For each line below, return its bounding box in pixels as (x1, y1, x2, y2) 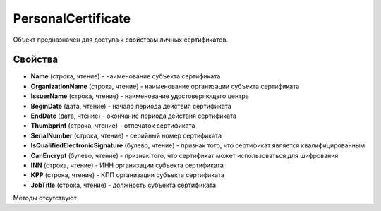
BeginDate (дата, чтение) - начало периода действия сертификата (30, 102, 232, 110)
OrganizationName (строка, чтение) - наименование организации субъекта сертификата (30, 82, 300, 90)
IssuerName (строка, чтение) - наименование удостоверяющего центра (30, 92, 250, 100)
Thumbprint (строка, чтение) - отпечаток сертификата (30, 121, 195, 130)
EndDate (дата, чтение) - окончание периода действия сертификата (30, 111, 236, 120)
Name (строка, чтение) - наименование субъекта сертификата (30, 72, 221, 80)
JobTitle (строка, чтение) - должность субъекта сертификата (30, 181, 217, 189)
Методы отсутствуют (13, 194, 77, 203)
